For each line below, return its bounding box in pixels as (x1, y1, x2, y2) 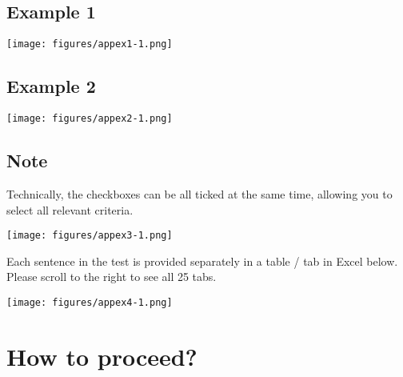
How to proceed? (6, 339, 198, 372)
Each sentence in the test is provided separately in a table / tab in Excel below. (6, 252, 398, 269)
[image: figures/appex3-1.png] (6, 230, 173, 242)
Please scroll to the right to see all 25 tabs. (6, 268, 217, 285)
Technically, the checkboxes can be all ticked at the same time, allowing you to (6, 185, 393, 202)
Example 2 (6, 74, 96, 98)
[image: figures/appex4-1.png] (6, 296, 173, 308)
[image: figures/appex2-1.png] (6, 113, 173, 125)
